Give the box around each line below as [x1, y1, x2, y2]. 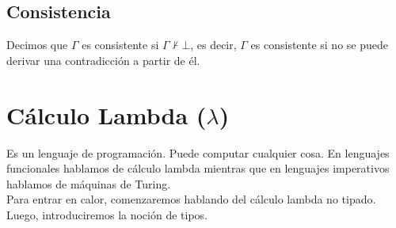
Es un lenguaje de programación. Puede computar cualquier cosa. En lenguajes [6, 144, 390, 161]
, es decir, [190, 36, 237, 53]
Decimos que [6, 36, 68, 53]
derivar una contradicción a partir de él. [6, 51, 200, 68]
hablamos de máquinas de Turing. [6, 175, 171, 192]
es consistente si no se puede [250, 36, 388, 53]
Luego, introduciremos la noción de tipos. [6, 206, 208, 222]
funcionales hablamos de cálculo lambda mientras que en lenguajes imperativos [6, 160, 390, 177]
